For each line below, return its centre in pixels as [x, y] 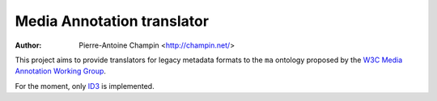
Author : [28, 45]
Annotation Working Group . [61, 71]
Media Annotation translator [112, 21]
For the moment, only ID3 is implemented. [85, 86]
